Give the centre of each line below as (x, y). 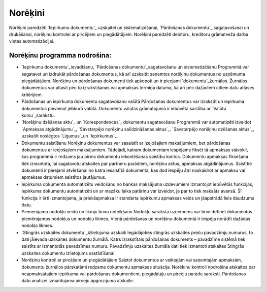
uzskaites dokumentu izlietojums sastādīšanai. (68, 253)
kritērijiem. (32, 95)
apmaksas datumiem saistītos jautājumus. (64, 177)
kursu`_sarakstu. (38, 115)
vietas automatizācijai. (32, 41)
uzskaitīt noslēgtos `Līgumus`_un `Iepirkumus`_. (70, 136)
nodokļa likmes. (37, 226)
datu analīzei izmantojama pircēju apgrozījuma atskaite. (78, 281)
